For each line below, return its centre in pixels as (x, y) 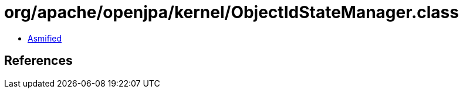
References (38, 61)
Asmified (45, 38)
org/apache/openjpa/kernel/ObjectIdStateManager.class (231, 12)
